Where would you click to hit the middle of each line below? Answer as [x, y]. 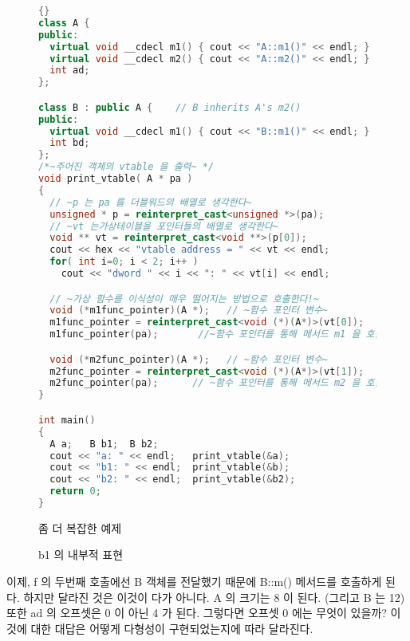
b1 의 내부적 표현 [81, 554]
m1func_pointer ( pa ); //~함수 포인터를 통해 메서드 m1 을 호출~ [219, 334]
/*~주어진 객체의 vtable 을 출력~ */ [126, 167]
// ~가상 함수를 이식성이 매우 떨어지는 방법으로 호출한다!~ [184, 299]
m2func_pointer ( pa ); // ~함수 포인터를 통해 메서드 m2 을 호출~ [219, 383]
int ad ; [70, 71]
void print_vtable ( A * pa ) [116, 179]
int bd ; [70, 143]
